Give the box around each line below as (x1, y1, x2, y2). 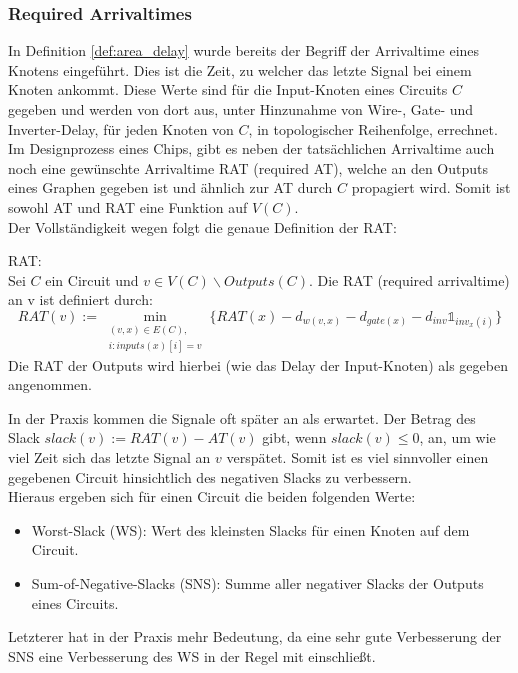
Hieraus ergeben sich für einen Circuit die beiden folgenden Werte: (8, 486, 416, 507)
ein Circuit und (45, 269, 139, 290)
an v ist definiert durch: (8, 289, 153, 310)
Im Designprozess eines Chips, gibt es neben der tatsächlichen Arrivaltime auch (8, 138, 495, 159)
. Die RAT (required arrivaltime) (308, 269, 510, 290)
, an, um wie (419, 427, 496, 448)
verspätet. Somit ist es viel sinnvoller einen (226, 446, 489, 467)
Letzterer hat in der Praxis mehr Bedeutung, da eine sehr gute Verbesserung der (8, 626, 502, 647)
